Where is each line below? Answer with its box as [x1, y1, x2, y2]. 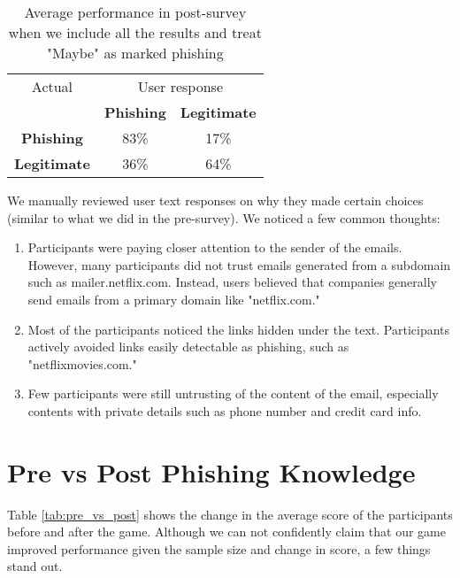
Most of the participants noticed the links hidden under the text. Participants [27, 320, 450, 338]
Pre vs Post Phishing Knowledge [7, 453, 416, 489]
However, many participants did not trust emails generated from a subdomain [27, 255, 451, 274]
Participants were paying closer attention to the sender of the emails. [27, 238, 402, 257]
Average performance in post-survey [24, 2, 247, 22]
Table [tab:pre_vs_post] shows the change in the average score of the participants [7, 505, 453, 523]
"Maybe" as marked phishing [47, 42, 224, 63]
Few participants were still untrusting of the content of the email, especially [27, 384, 439, 403]
